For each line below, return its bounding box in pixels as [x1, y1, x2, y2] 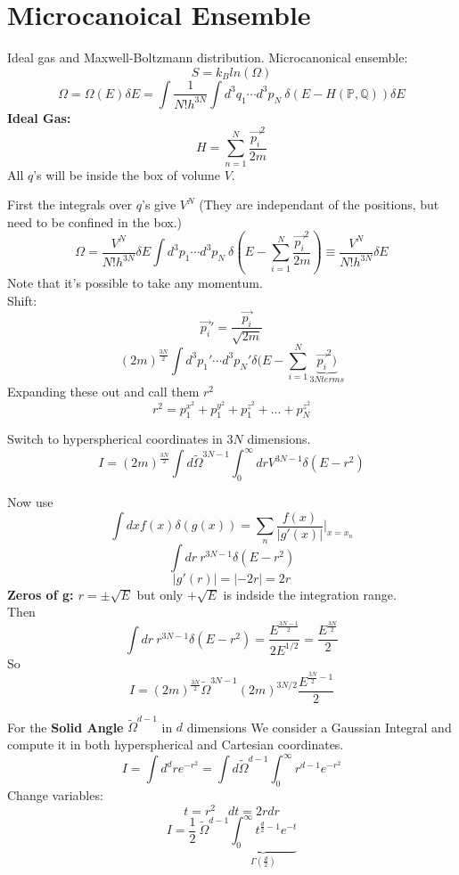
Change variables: [7, 785, 103, 804]
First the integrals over [7, 195, 133, 214]
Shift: [7, 290, 37, 309]
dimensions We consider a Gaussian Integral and [186, 717, 452, 736]
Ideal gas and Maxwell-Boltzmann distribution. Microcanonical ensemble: [7, 48, 408, 67]
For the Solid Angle [7, 717, 124, 736]
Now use [7, 493, 53, 511]
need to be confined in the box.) [7, 212, 183, 231]
